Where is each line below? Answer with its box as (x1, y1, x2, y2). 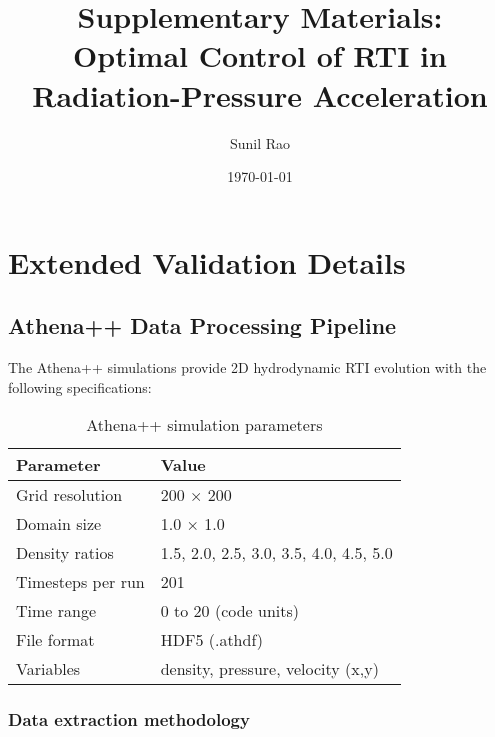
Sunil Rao (229, 132, 291, 153)
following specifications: (8, 376, 152, 397)
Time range (16, 599, 97, 623)
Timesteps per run (16, 570, 145, 594)
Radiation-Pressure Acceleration (32, 74, 488, 115)
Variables (16, 657, 81, 681)
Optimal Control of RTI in (73, 35, 447, 76)
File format (16, 628, 95, 652)
